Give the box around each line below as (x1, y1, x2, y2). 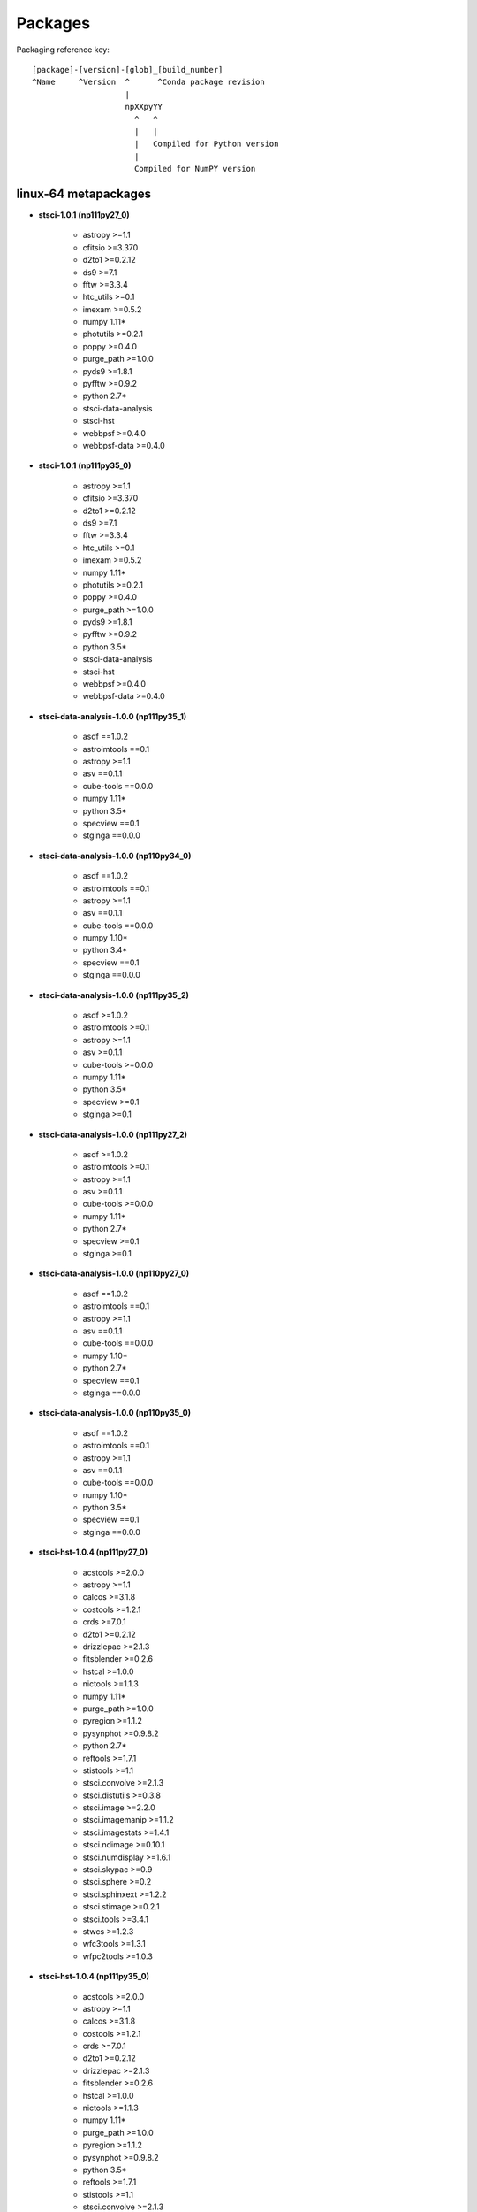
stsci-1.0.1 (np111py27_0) (38, 209, 130, 220)
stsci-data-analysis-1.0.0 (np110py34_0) (38, 850, 192, 861)
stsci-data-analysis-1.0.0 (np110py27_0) (38, 1268, 190, 1279)
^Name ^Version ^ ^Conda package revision (32, 77, 265, 88)
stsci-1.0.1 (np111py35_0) (38, 460, 132, 471)
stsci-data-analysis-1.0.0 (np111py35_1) (38, 710, 187, 721)
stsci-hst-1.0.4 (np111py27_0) (38, 1547, 148, 1557)
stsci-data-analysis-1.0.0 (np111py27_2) (38, 1129, 188, 1140)
